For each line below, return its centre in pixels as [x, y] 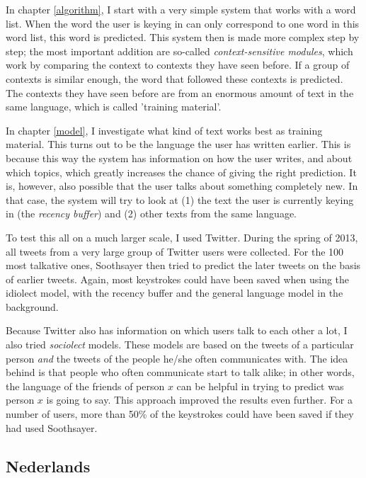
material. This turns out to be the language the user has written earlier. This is [178, 144]
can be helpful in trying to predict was [260, 386]
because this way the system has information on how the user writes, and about [179, 158]
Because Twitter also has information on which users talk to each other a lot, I [177, 330]
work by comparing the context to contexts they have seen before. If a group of [178, 65]
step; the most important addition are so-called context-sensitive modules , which [179, 51]
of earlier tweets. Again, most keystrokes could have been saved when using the [178, 279]
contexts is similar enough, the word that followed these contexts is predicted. [175, 78]
